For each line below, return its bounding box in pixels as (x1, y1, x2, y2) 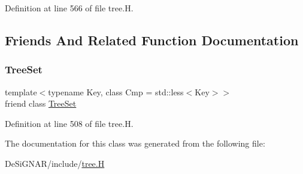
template (5, 85, 37, 98)
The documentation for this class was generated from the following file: (5, 137, 265, 150)
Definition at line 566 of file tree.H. (5, 2, 134, 14)
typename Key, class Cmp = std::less (48, 85, 184, 98)
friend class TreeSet (5, 97, 77, 110)
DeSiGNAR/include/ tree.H (5, 157, 105, 169)
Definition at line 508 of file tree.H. (5, 117, 134, 129)
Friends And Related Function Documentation (5, 30, 299, 49)
